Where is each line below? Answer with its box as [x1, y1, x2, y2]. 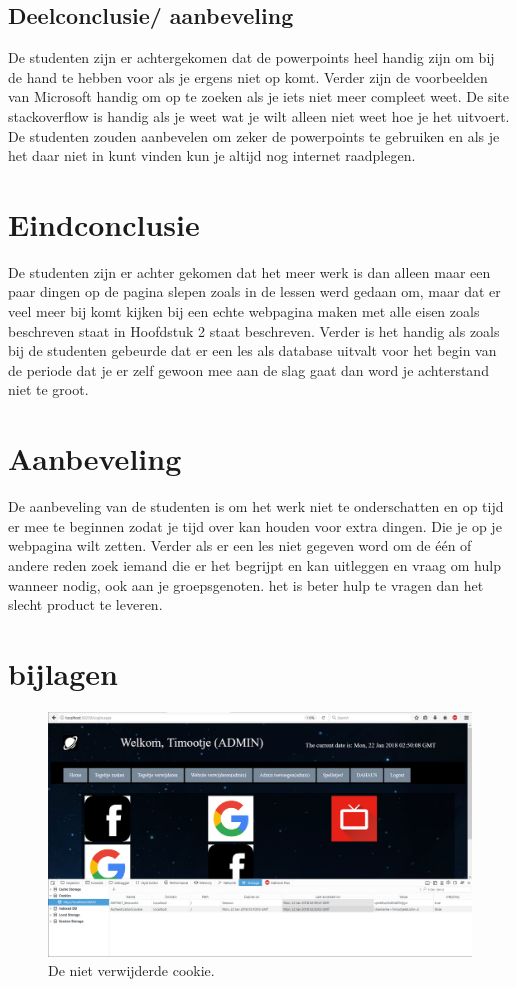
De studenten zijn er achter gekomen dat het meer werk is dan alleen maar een [8, 261, 491, 282]
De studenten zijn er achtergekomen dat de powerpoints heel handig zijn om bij [8, 47, 495, 68]
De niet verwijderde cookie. [48, 960, 215, 981]
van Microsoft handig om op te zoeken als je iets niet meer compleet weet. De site [8, 86, 509, 107]
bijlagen [8, 652, 118, 693]
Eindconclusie [8, 203, 200, 244]
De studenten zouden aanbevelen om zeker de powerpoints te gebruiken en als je [8, 125, 500, 146]
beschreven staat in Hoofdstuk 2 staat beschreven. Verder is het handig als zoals [8, 320, 500, 341]
